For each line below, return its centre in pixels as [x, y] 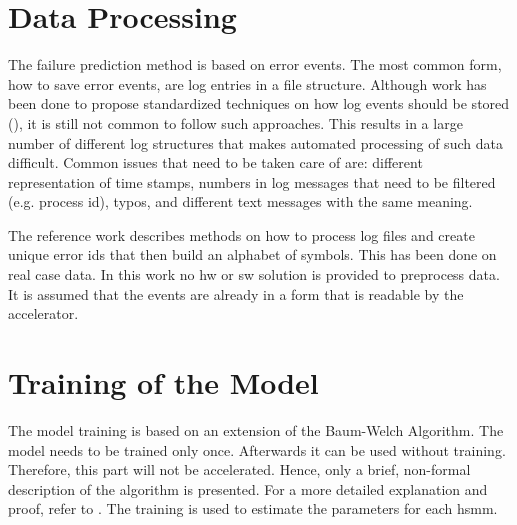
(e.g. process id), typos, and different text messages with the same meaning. [240, 201]
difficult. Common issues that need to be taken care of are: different [215, 162]
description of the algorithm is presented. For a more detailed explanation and [248, 488]
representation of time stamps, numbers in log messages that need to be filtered [252, 181]
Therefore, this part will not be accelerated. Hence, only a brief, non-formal [239, 469]
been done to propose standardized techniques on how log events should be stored [259, 103]
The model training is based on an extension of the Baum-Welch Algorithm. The [256, 429]
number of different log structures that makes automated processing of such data [255, 142]
